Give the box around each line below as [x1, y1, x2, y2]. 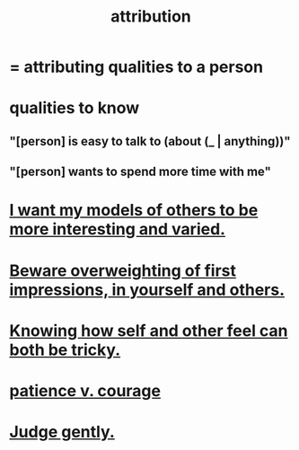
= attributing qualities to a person [9, 57, 263, 77]
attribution [110, 6, 191, 27]
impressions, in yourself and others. [9, 279, 286, 300]
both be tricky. [9, 340, 121, 360]
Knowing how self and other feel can [9, 321, 289, 340]
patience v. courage [9, 380, 162, 401]
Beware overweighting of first [9, 260, 236, 280]
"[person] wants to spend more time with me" [9, 164, 272, 180]
